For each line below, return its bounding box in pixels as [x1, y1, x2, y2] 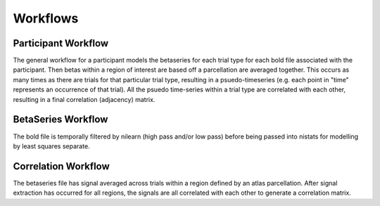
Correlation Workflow [13, 160, 110, 172]
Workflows [13, 11, 79, 26]
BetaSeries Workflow [13, 113, 108, 126]
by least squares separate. [13, 141, 91, 150]
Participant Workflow [13, 37, 109, 49]
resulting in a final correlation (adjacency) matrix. [13, 95, 156, 103]
